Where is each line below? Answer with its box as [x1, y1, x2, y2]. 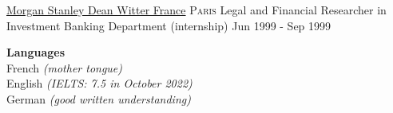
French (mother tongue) [6, 59, 123, 76]
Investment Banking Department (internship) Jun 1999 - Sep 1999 [6, 17, 331, 33]
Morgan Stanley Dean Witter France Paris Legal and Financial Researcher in [6, 2, 387, 18]
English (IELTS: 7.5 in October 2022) [6, 75, 193, 92]
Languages [6, 44, 65, 60]
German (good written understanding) [6, 90, 191, 107]
